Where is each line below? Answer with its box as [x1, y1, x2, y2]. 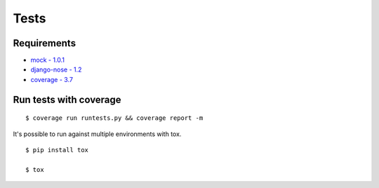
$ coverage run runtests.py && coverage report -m [25, 114, 204, 122]
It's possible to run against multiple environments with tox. [13, 130, 182, 138]
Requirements [13, 37, 77, 49]
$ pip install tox [25, 146, 89, 154]
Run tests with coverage [13, 93, 122, 105]
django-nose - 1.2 [30, 65, 82, 74]
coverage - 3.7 [30, 75, 74, 83]
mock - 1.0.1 [30, 56, 65, 65]
